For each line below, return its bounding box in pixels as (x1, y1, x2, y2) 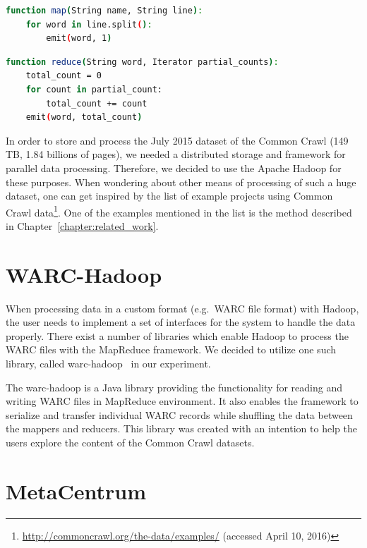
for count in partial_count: (25, 84, 162, 95)
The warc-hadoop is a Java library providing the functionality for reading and (6, 379, 342, 394)
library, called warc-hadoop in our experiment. (6, 356, 211, 371)
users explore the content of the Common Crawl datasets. (6, 435, 255, 450)
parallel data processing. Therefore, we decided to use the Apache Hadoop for (6, 160, 342, 175)
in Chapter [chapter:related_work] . (6, 218, 159, 233)
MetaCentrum (6, 476, 147, 505)
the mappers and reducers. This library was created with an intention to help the (6, 421, 357, 436)
